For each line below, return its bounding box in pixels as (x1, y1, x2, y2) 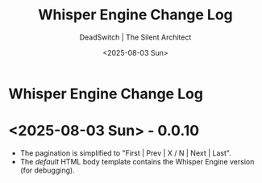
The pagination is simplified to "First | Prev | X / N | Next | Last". (19, 148, 231, 158)
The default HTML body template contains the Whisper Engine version (19, 156, 255, 166)
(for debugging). (19, 165, 75, 175)
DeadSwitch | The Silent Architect (79, 32, 192, 42)
